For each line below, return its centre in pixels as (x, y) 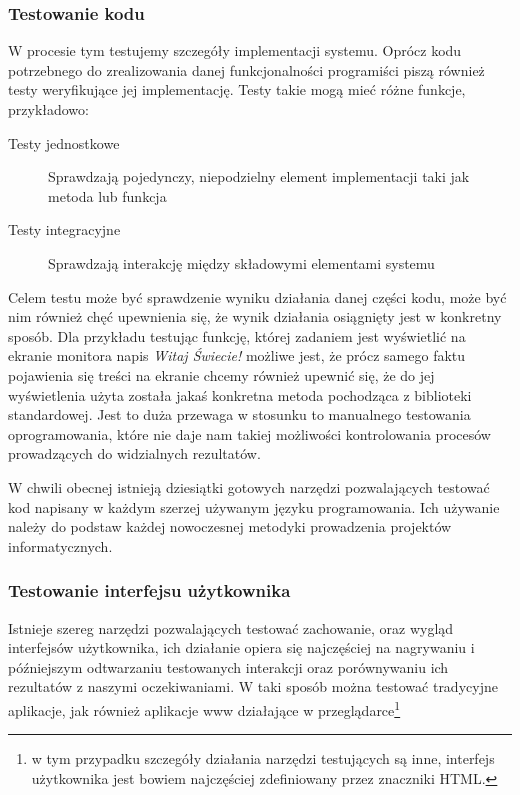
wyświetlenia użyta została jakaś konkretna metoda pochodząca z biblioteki (240, 394)
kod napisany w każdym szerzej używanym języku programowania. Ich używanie (254, 506)
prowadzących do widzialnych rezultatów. (134, 453)
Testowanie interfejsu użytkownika (149, 590)
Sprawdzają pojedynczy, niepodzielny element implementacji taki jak (259, 176)
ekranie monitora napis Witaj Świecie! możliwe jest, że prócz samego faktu (237, 355)
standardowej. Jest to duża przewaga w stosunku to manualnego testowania (239, 414)
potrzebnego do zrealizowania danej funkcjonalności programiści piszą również (246, 69)
